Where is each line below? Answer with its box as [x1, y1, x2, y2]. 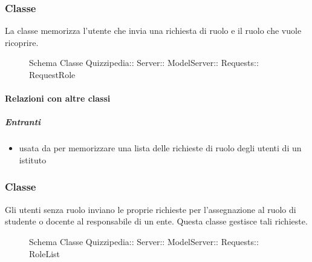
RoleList [29, 247, 60, 260]
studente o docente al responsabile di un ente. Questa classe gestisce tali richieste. [5, 215, 308, 228]
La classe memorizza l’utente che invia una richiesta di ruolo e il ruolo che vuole [5, 24, 302, 37]
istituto [19, 153, 47, 166]
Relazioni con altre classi [5, 92, 111, 105]
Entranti [5, 116, 41, 128]
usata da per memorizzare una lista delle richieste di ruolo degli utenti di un [19, 142, 302, 154]
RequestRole [29, 68, 76, 80]
